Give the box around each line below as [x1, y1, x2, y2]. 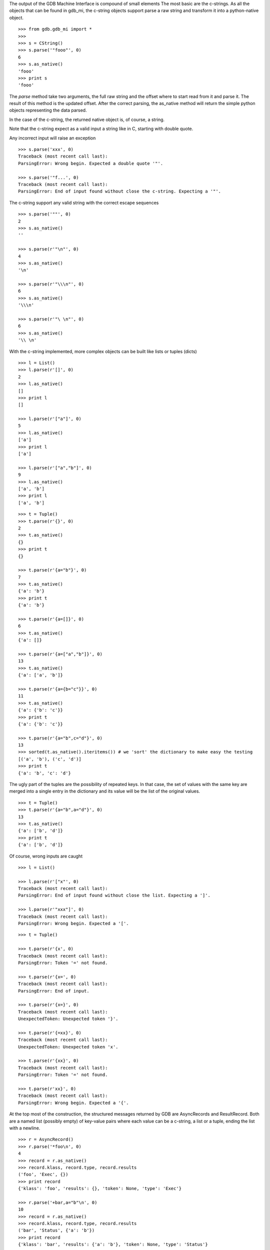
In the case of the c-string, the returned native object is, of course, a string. [9, 116, 165, 122]
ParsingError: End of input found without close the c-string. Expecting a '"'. [18, 188, 221, 194]
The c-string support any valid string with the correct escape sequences [9, 199, 159, 205]
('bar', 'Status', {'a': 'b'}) [18, 1227, 95, 1233]
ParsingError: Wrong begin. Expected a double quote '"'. [18, 160, 163, 166]
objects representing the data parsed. [9, 107, 87, 113]
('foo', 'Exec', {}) [18, 1171, 68, 1177]
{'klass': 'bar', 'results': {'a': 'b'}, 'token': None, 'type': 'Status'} [18, 1241, 208, 1247]
